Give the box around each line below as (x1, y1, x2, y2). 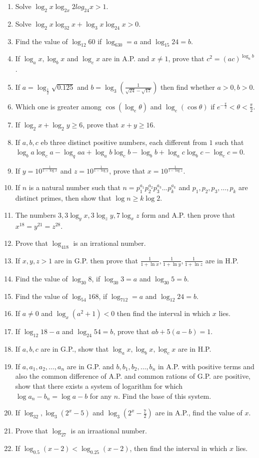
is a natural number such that (28, 182, 120, 193)
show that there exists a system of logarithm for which (15, 381, 182, 391)
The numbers (15, 209, 56, 220)
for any (89, 390, 112, 401)
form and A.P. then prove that (141, 209, 235, 220)
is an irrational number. (73, 238, 146, 248)
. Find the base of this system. (118, 390, 211, 401)
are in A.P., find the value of (155, 407, 242, 418)
